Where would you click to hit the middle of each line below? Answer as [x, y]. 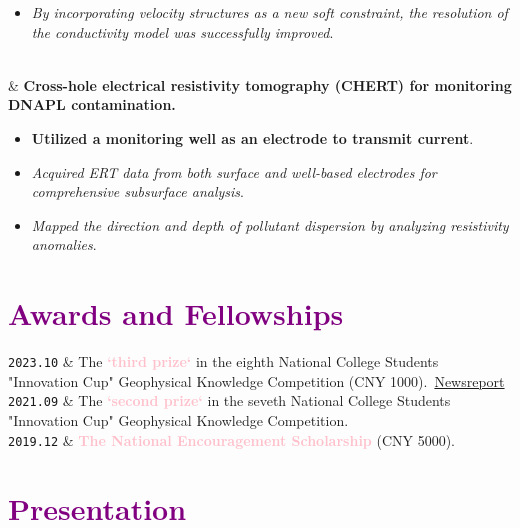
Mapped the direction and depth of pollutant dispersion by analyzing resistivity [270, 224]
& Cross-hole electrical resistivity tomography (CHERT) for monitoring [260, 84]
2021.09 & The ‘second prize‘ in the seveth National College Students [229, 400]
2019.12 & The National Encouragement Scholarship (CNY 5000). [232, 439]
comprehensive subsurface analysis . [137, 191]
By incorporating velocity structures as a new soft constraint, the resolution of [269, 12]
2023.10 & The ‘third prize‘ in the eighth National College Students [223, 361]
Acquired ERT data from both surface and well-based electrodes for [234, 171]
